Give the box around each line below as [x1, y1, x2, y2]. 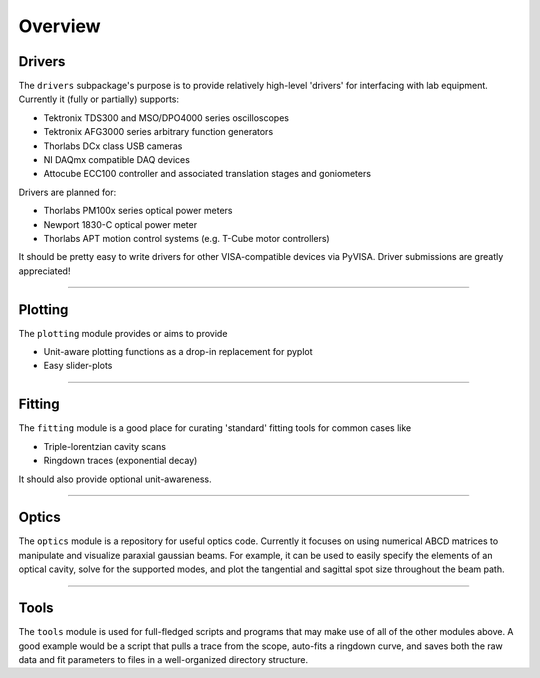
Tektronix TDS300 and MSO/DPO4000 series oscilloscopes [43, 111, 290, 124]
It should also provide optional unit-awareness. [18, 473, 212, 485]
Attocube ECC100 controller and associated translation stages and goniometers [43, 168, 372, 180]
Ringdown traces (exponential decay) [43, 455, 198, 467]
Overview [18, 15, 101, 37]
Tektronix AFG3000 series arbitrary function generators [43, 126, 274, 138]
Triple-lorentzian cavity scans [43, 440, 167, 452]
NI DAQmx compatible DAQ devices [43, 154, 190, 166]
